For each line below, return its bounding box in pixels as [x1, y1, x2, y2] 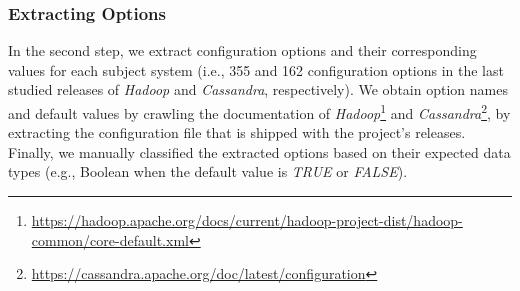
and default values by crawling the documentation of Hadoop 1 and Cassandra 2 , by [8, 100, 511, 123]
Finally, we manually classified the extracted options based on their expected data [8, 141, 511, 162]
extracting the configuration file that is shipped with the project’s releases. [8, 122, 466, 143]
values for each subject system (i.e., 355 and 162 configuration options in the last [8, 59, 504, 80]
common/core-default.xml [31, 229, 189, 250]
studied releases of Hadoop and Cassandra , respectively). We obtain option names [8, 79, 508, 100]
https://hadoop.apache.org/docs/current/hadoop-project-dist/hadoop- [31, 210, 463, 231]
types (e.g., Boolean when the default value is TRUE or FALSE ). [8, 161, 408, 182]
